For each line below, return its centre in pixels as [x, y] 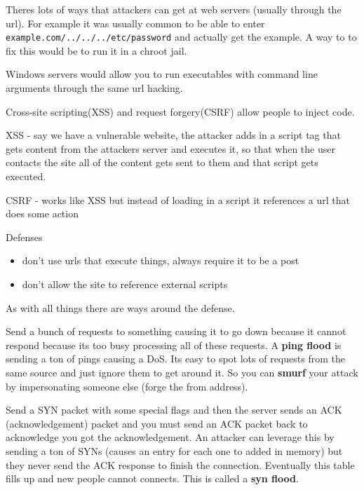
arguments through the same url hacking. [94, 88]
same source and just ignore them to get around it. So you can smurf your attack [182, 372]
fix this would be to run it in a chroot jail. [96, 50]
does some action [42, 213]
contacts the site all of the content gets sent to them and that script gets [162, 162]
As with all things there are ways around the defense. [120, 307]
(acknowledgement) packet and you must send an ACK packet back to [157, 423]
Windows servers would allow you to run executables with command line [162, 74]
